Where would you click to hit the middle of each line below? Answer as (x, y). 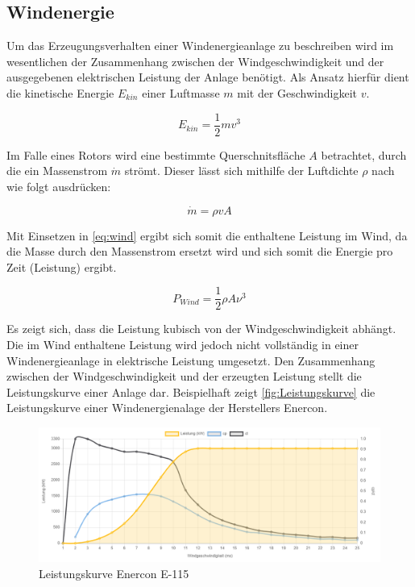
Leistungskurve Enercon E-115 (114, 573)
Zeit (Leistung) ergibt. (62, 266)
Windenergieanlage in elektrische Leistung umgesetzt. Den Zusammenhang (191, 360)
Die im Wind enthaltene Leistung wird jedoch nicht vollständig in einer (183, 345)
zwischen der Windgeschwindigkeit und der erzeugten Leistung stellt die (184, 376)
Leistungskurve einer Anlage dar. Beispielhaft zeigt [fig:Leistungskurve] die (191, 391)
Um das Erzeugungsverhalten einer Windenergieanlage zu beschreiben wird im (200, 46)
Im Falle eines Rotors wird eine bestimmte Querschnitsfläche (156, 154)
